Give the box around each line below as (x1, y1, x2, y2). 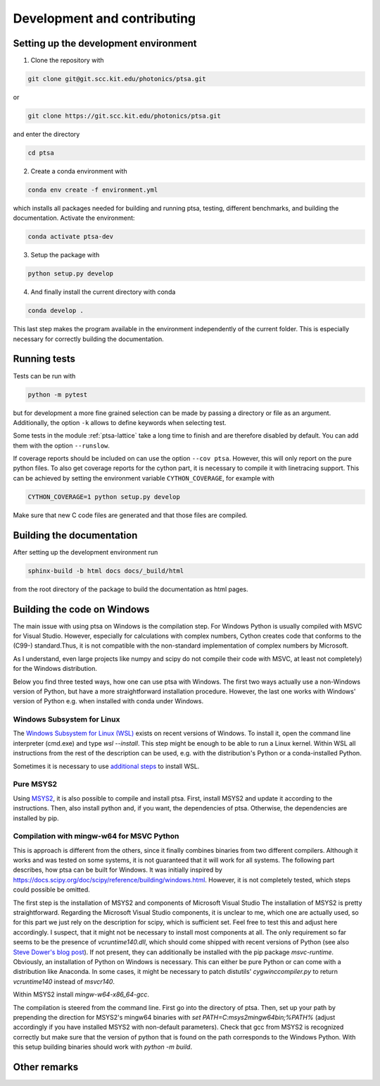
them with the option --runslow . (13, 441, 110, 450)
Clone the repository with (30, 56, 105, 65)
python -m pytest (27, 390, 88, 398)
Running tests (13, 353, 76, 365)
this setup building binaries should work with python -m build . (13, 1043, 193, 1051)
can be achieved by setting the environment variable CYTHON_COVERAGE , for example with (13, 474, 274, 482)
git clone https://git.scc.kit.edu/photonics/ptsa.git (27, 112, 221, 120)
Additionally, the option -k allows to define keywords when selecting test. (13, 418, 227, 426)
